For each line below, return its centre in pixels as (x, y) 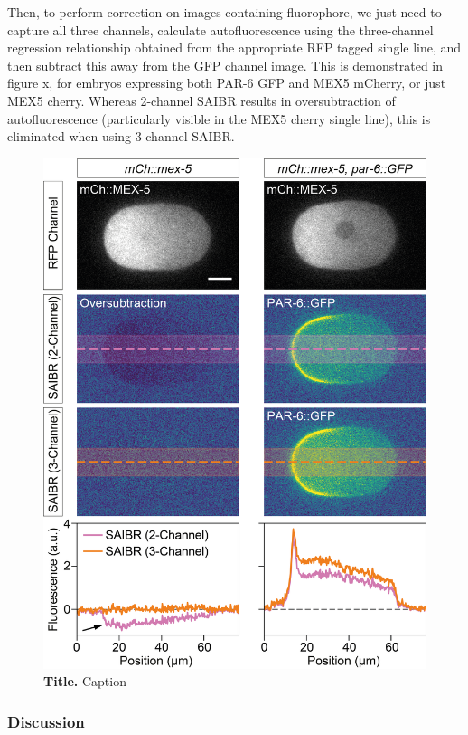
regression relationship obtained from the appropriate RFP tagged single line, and (234, 48)
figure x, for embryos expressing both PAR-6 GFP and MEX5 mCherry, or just (227, 83)
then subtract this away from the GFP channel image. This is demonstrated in (225, 65)
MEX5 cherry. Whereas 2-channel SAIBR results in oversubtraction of (201, 100)
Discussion (46, 721)
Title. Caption (85, 681)
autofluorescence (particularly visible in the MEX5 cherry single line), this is (219, 118)
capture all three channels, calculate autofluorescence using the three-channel (220, 29)
